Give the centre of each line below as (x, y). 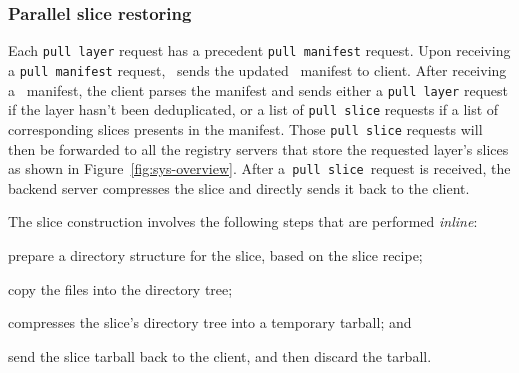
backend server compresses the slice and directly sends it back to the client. (239, 187)
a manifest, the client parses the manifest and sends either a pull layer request (258, 89)
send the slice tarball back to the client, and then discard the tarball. (220, 355)
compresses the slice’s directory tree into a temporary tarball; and (210, 322)
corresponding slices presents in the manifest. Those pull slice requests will (245, 128)
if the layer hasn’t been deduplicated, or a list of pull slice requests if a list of (253, 109)
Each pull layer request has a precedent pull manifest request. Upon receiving (259, 50)
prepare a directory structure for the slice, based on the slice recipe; (215, 254)
